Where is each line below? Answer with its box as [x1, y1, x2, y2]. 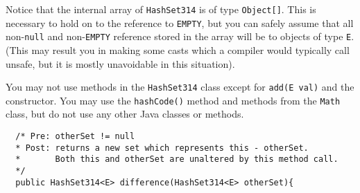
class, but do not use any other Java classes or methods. [6, 107, 244, 121]
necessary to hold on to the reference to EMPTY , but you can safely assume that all [6, 15, 354, 30]
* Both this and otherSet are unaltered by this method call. [15, 154, 338, 165]
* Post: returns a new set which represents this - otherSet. [15, 143, 309, 153]
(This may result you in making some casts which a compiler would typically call [6, 42, 350, 57]
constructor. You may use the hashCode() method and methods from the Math [6, 93, 341, 107]
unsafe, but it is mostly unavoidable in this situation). [6, 56, 235, 71]
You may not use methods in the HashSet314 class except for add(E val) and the [6, 80, 354, 94]
